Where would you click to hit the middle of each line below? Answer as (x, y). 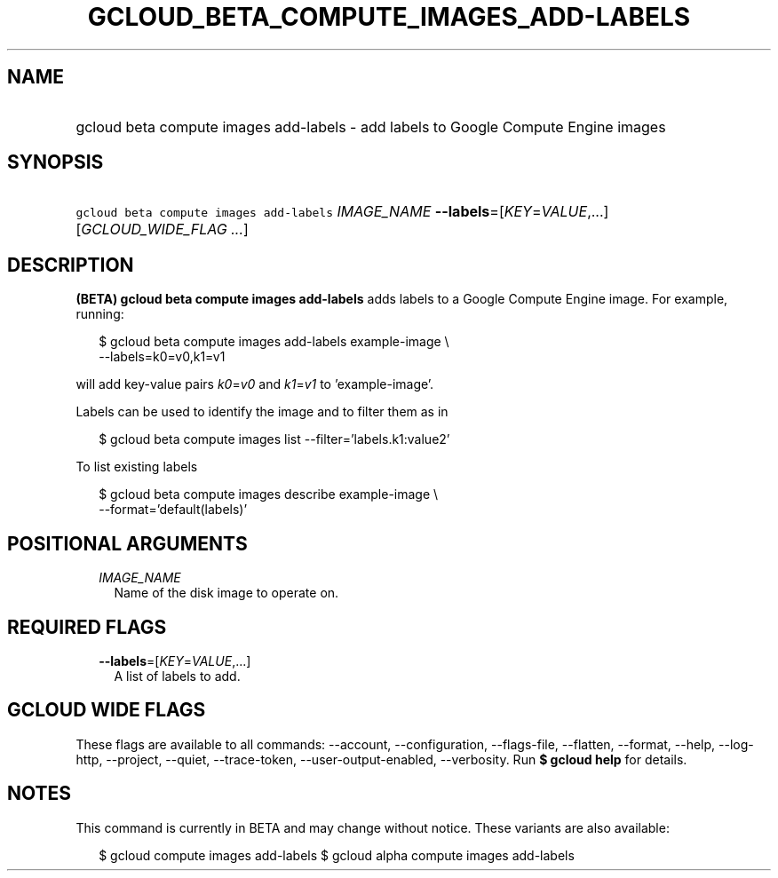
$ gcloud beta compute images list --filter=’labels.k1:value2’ (274, 439)
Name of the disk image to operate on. (226, 593)
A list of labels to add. (177, 676)
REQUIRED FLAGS (87, 627)
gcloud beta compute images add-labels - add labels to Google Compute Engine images (371, 127)
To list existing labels (137, 467)
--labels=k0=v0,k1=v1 (162, 357)
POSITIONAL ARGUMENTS (127, 543)
